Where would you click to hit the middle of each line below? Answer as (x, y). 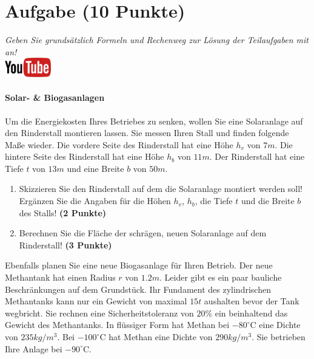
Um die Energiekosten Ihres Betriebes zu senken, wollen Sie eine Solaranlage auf (154, 121)
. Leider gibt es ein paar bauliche (221, 277)
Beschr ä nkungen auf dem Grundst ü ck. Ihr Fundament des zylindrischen (138, 289)
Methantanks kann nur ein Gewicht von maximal (96, 301)
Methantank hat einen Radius (60, 277)
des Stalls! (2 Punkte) (63, 212)
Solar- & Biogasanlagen (55, 97)
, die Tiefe (214, 201)
